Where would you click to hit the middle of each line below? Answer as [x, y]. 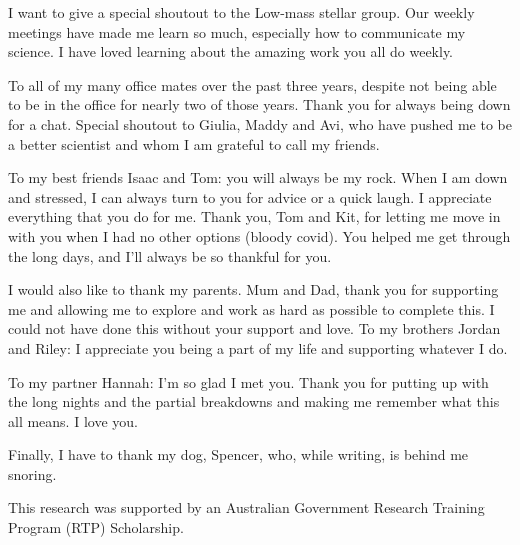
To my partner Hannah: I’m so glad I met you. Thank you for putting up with [248, 381]
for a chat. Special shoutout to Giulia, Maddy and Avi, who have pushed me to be [260, 123]
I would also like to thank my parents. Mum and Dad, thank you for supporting [253, 289]
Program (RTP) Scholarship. [96, 527]
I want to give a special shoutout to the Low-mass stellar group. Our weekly [241, 12]
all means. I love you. [73, 420]
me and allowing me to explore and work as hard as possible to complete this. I [251, 308]
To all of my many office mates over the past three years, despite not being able [252, 84]
